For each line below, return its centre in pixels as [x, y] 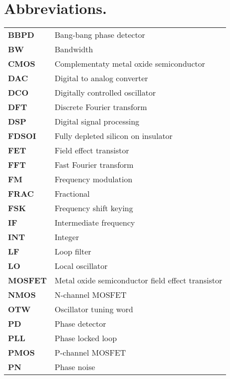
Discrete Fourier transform [101, 107]
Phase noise [75, 367]
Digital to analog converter [101, 78]
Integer [67, 237]
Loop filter [73, 252]
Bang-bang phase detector [100, 35]
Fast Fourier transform [94, 165]
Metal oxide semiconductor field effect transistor [139, 280]
